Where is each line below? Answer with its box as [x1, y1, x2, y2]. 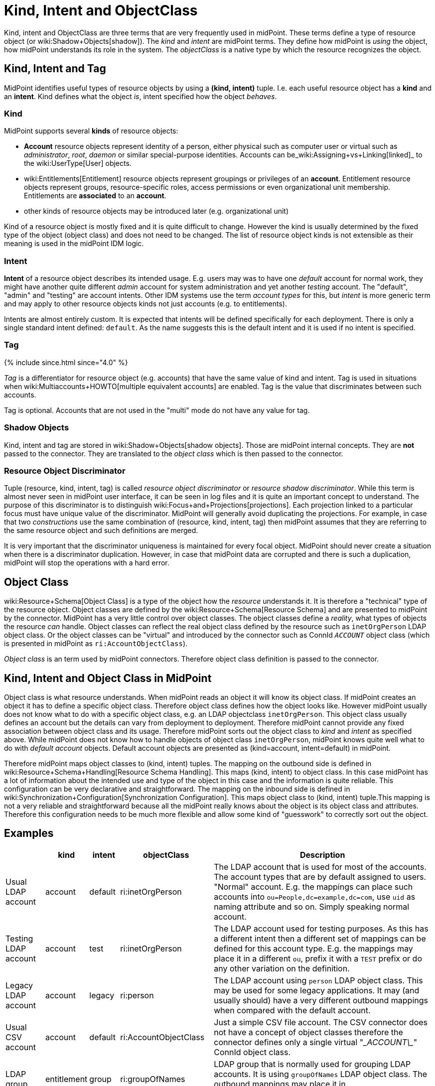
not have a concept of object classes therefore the [214, 1027, 403, 1037]
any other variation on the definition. [214, 963, 350, 973]
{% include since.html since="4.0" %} [4, 358, 128, 367]
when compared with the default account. [214, 1005, 371, 1015]
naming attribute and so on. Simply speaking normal [214, 901, 410, 912]
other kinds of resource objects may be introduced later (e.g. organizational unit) [24, 207, 289, 216]
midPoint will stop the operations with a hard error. [4, 558, 169, 567]
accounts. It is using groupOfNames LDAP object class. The [214, 1069, 428, 1079]
